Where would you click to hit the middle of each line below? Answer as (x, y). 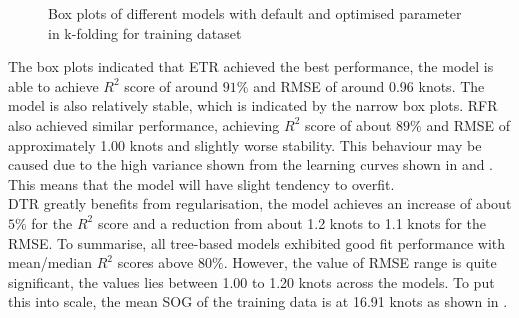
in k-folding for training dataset (145, 32)
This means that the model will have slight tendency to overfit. (201, 183)
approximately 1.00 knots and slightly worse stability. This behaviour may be (245, 144)
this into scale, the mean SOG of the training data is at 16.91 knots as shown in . (258, 301)
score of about (348, 124)
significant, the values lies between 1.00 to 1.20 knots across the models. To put (251, 281)
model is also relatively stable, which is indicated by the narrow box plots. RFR (253, 105)
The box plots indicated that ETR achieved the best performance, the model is (251, 66)
